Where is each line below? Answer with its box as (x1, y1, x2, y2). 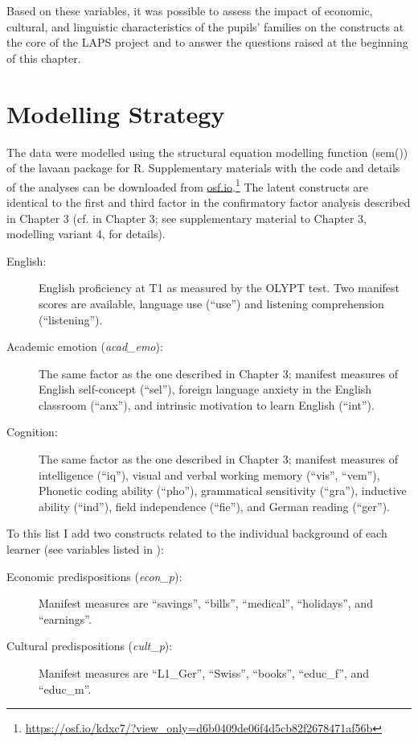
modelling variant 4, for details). (6, 225, 166, 242)
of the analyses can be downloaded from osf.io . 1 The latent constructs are (6, 175, 369, 195)
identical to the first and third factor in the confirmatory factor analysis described (6, 193, 411, 210)
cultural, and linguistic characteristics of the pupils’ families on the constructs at (6, 18, 404, 35)
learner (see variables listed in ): (6, 541, 164, 558)
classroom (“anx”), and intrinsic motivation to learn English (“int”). (39, 396, 375, 413)
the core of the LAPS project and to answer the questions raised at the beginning (6, 34, 408, 51)
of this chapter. (6, 49, 81, 66)
